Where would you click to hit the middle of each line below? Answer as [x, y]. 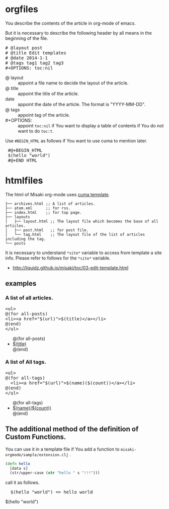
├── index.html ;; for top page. [44, 212]
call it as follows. [22, 483]
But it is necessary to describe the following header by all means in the [78, 33]
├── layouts [18, 217]
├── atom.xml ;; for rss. [38, 208]
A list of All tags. [26, 362]
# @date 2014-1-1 [26, 58]
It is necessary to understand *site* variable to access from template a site [83, 252]
